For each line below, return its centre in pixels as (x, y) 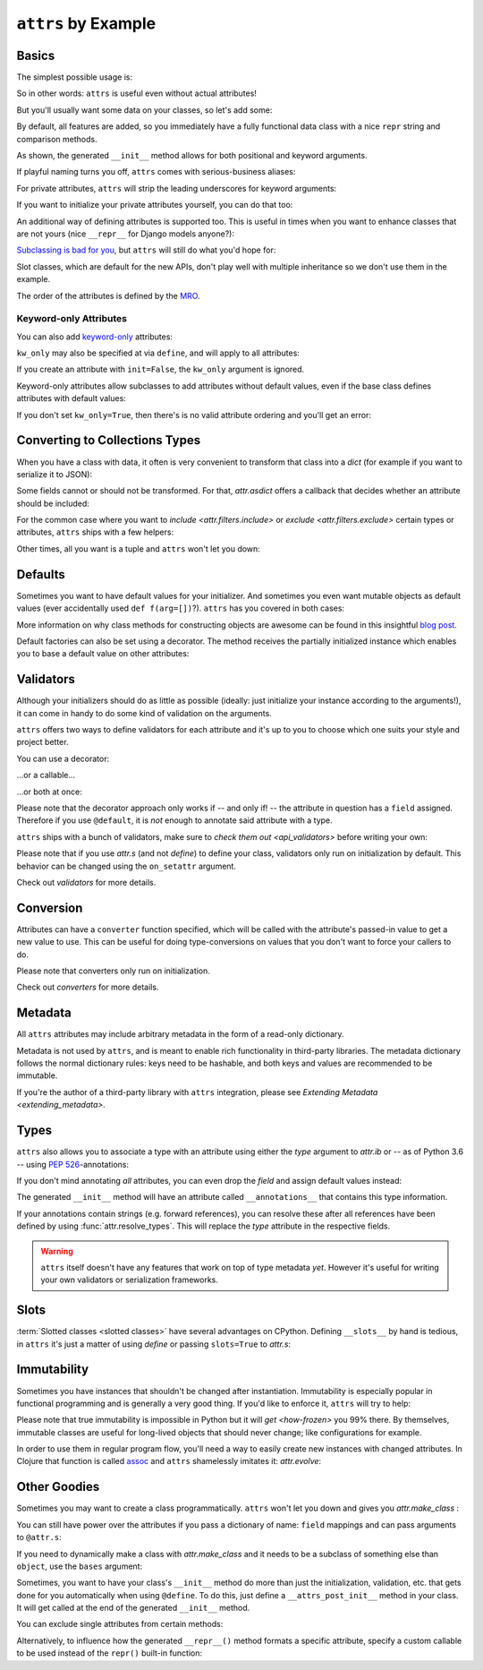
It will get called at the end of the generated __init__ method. (133, 1608)
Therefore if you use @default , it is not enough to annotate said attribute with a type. (174, 820)
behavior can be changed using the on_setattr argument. (127, 866)
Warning (57, 1251)
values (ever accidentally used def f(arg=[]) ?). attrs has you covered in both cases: (180, 608)
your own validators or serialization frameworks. (130, 1280)
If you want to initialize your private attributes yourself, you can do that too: (155, 205)
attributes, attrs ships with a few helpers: (95, 532)
